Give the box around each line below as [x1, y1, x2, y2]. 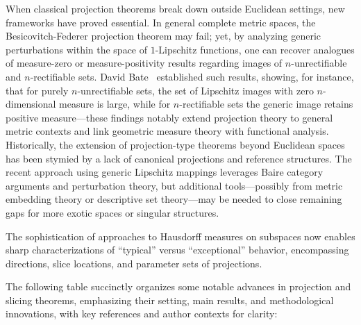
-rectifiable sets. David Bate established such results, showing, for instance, [30, 69, 354, 83]
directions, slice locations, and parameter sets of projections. [6, 256, 262, 270]
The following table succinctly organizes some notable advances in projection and [6, 279, 351, 294]
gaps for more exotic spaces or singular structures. [6, 205, 219, 219]
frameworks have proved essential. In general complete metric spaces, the [6, 15, 316, 29]
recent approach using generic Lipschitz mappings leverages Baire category [6, 165, 324, 179]
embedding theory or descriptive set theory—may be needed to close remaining [6, 192, 342, 206]
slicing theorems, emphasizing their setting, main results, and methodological [6, 292, 334, 307]
